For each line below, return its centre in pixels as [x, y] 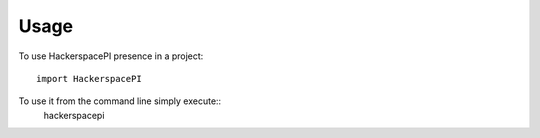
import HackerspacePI [89, 78]
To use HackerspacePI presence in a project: [111, 56]
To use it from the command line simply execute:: [120, 101]
